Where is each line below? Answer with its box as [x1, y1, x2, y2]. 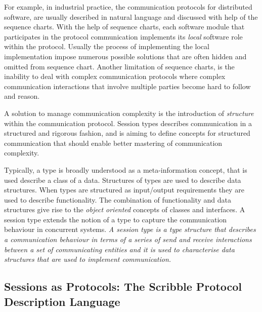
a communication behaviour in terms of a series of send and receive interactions [4, 234, 252, 245]
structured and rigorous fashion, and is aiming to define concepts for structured [4, 128, 250, 138]
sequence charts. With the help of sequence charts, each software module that [4, 21, 245, 32]
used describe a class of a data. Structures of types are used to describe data [4, 174, 241, 185]
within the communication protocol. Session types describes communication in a [4, 118, 252, 128]
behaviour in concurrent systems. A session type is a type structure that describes [4, 224, 256, 235]
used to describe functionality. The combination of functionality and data [4, 194, 232, 205]
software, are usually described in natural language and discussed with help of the [4, 11, 258, 22]
